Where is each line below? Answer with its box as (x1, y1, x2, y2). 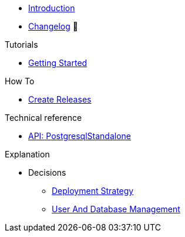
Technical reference (5, 113, 82, 123)
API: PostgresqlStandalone (28, 131, 131, 141)
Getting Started (28, 58, 88, 68)
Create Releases (28, 94, 92, 104)
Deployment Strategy (52, 186, 134, 196)
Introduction (28, 3, 75, 13)
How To (5, 76, 35, 86)
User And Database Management (52, 204, 180, 214)
